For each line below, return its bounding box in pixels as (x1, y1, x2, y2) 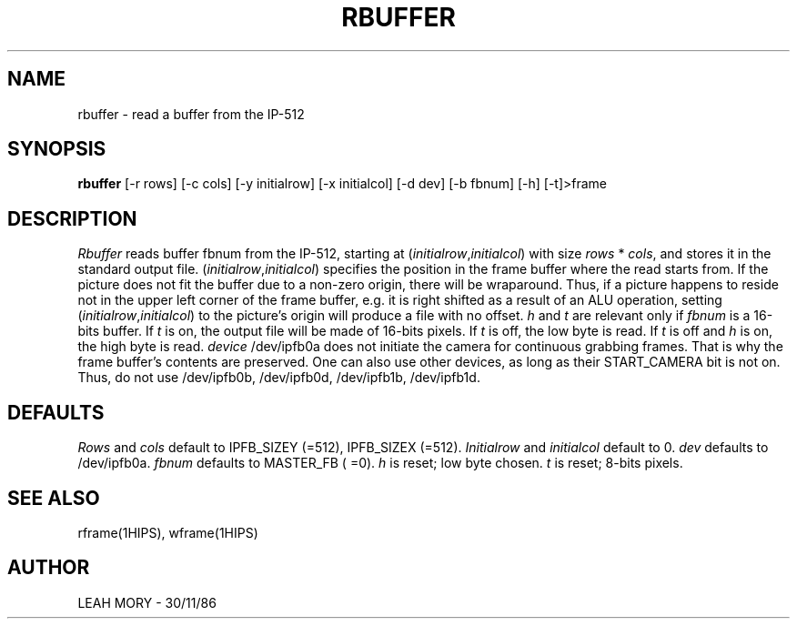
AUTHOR (7, 556, 90, 580)
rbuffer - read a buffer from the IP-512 (77, 106, 305, 122)
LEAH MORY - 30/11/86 (77, 594, 217, 611)
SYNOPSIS (7, 137, 106, 161)
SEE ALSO (7, 486, 100, 510)
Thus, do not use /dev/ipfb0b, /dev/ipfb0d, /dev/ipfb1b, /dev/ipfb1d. (77, 369, 480, 386)
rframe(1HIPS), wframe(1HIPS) (77, 524, 258, 540)
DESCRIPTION (7, 207, 137, 230)
